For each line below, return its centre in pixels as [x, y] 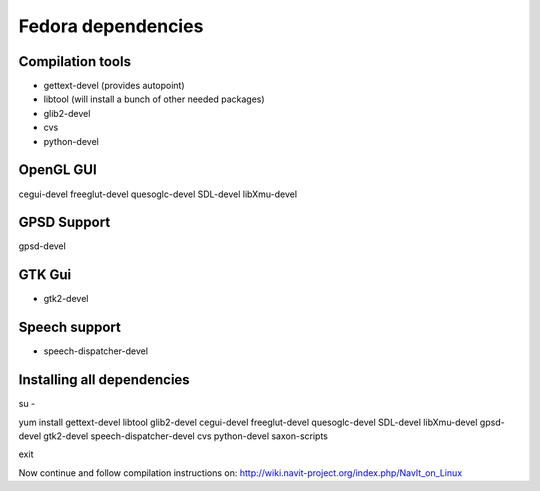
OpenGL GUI [57, 170]
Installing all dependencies [104, 380]
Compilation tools [75, 61]
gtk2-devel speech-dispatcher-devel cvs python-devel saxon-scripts [186, 436]
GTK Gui [45, 275]
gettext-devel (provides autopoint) [114, 86]
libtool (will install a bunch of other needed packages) [154, 99]
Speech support [70, 327]
